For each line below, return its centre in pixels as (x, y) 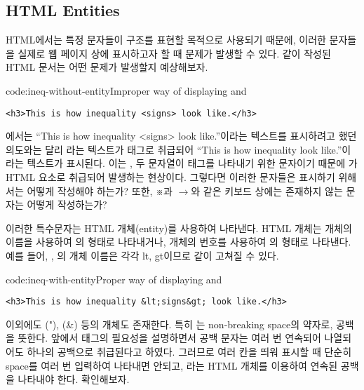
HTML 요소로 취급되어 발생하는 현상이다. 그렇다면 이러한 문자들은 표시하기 (170, 177)
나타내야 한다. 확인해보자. (74, 379)
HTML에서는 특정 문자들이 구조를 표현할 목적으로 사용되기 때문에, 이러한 (166, 40)
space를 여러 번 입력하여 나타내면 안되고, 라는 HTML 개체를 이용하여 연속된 (172, 365)
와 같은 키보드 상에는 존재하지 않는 (267, 190)
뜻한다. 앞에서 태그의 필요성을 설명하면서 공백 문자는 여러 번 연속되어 (169, 338)
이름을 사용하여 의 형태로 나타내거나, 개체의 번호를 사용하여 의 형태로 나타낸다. (178, 242)
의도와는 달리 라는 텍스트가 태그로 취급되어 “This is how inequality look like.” (174, 149)
